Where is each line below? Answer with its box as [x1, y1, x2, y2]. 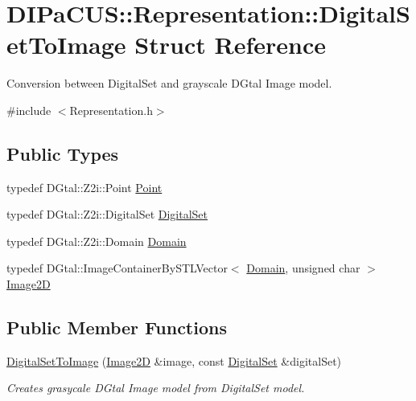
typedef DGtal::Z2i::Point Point [6, 178, 163, 195]
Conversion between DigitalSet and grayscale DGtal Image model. [6, 75, 332, 92]
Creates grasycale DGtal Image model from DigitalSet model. [6, 379, 305, 396]
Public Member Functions [6, 315, 227, 340]
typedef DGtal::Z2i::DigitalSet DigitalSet [6, 206, 208, 223]
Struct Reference [134, 28, 326, 61]
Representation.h [69, 101, 153, 118]
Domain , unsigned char [246, 260, 360, 276]
